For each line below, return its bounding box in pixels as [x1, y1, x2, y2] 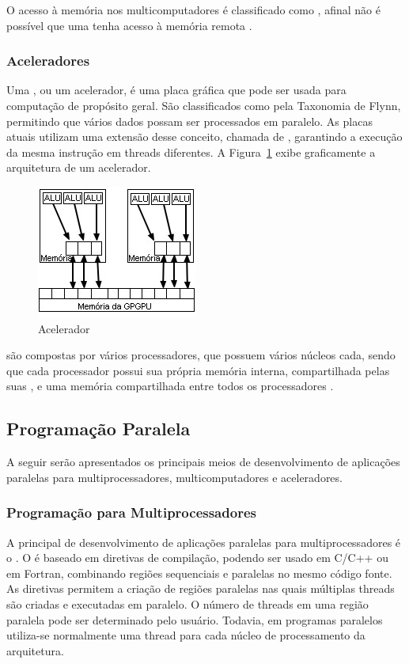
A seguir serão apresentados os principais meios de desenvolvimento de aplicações [6, 453, 400, 470]
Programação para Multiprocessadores [6, 503, 256, 522]
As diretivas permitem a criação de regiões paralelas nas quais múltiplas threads [6, 580, 395, 597]
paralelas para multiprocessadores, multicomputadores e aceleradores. [6, 469, 343, 485]
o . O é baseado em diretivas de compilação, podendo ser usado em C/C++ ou [6, 549, 388, 566]
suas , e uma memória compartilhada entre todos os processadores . [6, 378, 334, 394]
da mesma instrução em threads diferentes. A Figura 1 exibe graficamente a [6, 143, 376, 160]
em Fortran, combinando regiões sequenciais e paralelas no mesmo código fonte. [6, 564, 392, 581]
